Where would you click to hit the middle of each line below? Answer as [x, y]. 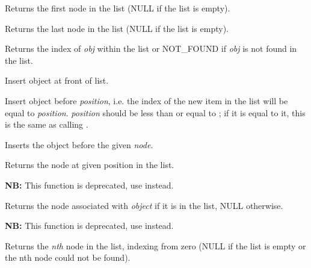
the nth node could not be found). [68, 257]
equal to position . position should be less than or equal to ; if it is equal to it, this [155, 112]
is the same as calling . [47, 124]
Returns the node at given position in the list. [90, 165]
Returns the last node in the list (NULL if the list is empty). [117, 28]
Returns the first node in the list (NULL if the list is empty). [118, 8]
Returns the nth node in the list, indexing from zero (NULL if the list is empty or [155, 245]
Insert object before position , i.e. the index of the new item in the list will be [146, 100]
